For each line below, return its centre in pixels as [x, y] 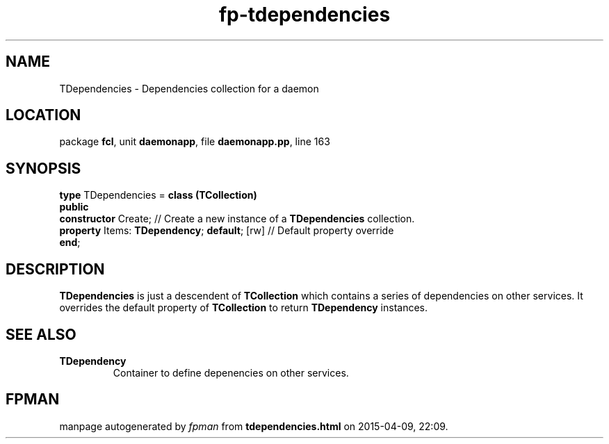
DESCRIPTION [55, 269]
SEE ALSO [41, 334]
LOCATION [43, 115]
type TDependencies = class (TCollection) [158, 195]
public [74, 207]
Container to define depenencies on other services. [231, 372]
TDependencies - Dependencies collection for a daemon [189, 88]
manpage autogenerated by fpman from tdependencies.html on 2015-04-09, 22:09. [254, 426]
